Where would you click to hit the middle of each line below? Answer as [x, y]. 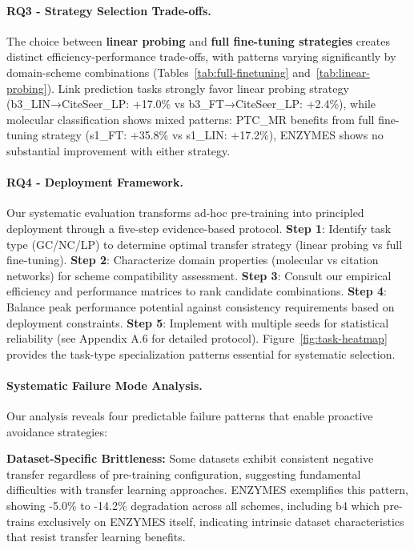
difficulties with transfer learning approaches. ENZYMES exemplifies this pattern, [207, 490]
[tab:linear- [343, 72]
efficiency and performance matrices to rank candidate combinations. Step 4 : [197, 291]
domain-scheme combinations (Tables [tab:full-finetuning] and [159, 72]
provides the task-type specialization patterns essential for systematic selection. [201, 353]
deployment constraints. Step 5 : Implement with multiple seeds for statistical [198, 322]
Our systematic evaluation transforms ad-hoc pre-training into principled [185, 213]
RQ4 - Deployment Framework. [95, 182]
